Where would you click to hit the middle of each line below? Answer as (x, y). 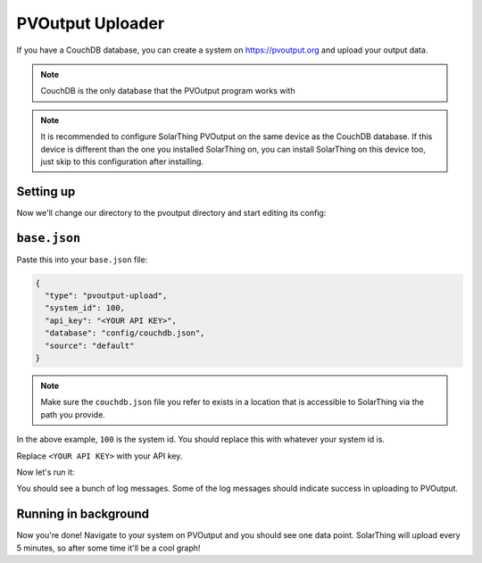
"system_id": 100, (85, 308)
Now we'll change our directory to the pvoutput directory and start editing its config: (171, 212)
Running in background (83, 514)
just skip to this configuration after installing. (122, 161)
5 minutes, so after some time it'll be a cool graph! (108, 548)
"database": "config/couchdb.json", (125, 333)
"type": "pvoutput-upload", (106, 296)
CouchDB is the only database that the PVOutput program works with (168, 91)
